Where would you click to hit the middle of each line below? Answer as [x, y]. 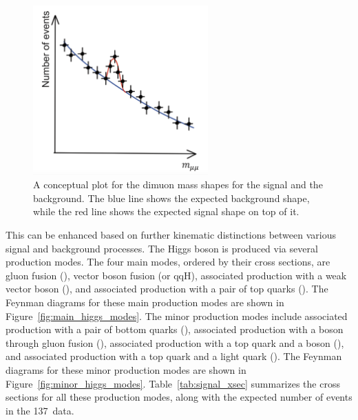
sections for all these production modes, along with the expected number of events [179, 397]
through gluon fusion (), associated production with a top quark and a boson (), [175, 342]
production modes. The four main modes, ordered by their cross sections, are [168, 262]
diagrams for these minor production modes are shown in [126, 370]
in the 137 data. [40, 410]
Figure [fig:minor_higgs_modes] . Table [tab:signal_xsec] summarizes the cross [173, 383]
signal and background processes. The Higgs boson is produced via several [162, 248]
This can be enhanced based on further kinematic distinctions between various [171, 235]
